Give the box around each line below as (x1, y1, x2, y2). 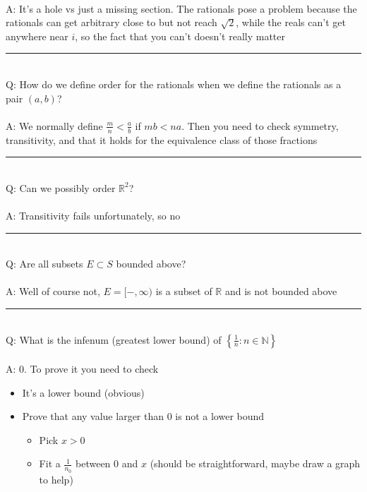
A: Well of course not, (6, 284, 100, 299)
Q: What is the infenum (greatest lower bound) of (6, 332, 222, 347)
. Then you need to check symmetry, (181, 118, 339, 133)
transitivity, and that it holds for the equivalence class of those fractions (6, 132, 318, 147)
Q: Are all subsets (6, 256, 83, 271)
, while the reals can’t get (236, 15, 346, 30)
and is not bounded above (224, 284, 337, 299)
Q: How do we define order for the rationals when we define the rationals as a (6, 76, 342, 91)
